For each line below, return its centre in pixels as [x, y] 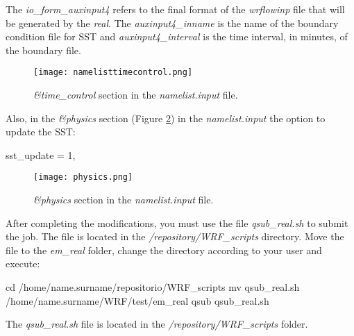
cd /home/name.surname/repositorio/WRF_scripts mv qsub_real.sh [153, 287]
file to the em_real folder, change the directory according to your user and [164, 250]
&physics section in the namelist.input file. [124, 200]
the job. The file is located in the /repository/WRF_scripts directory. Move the [175, 236]
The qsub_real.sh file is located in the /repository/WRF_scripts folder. [157, 324]
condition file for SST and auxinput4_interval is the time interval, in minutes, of [177, 36]
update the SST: [41, 132]
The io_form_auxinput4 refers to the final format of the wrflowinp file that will [175, 9]
